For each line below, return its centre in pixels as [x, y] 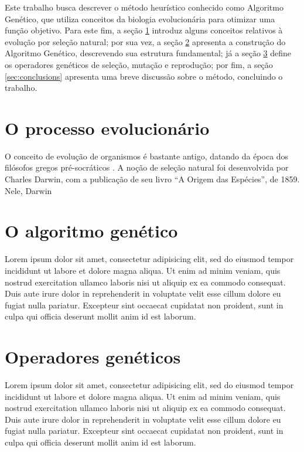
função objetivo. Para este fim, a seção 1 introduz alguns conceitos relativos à [144, 30]
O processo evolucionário [107, 128]
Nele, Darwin [28, 190]
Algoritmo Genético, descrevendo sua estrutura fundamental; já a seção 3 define [148, 53]
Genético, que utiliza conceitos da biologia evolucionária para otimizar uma [140, 18]
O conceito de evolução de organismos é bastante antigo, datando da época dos [147, 156]
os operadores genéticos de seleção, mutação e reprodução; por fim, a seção [139, 64]
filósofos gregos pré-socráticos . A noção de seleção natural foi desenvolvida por [147, 167]
